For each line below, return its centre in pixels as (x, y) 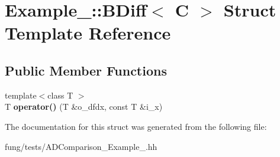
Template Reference (88, 33)
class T (60, 95)
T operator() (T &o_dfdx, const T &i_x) (84, 107)
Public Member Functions (86, 70)
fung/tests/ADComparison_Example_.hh (81, 146)
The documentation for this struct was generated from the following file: (136, 126)
